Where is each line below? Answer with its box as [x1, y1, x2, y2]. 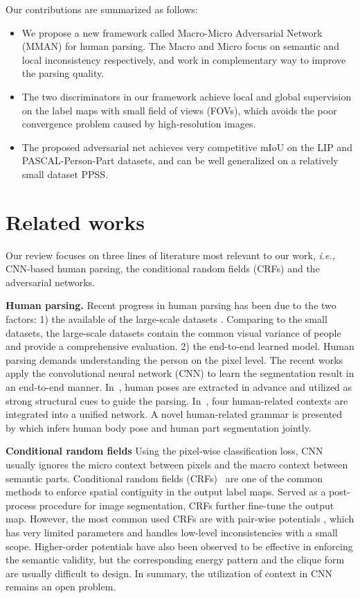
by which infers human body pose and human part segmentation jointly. [6, 420, 312, 434]
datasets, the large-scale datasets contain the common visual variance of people [6, 325, 341, 340]
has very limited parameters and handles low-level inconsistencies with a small [6, 525, 338, 539]
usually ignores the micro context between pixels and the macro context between [6, 457, 348, 471]
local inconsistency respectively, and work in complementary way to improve [21, 52, 346, 67]
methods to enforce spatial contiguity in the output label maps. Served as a [6, 484, 326, 499]
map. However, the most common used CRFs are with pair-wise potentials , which [6, 511, 354, 526]
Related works [6, 207, 145, 236]
